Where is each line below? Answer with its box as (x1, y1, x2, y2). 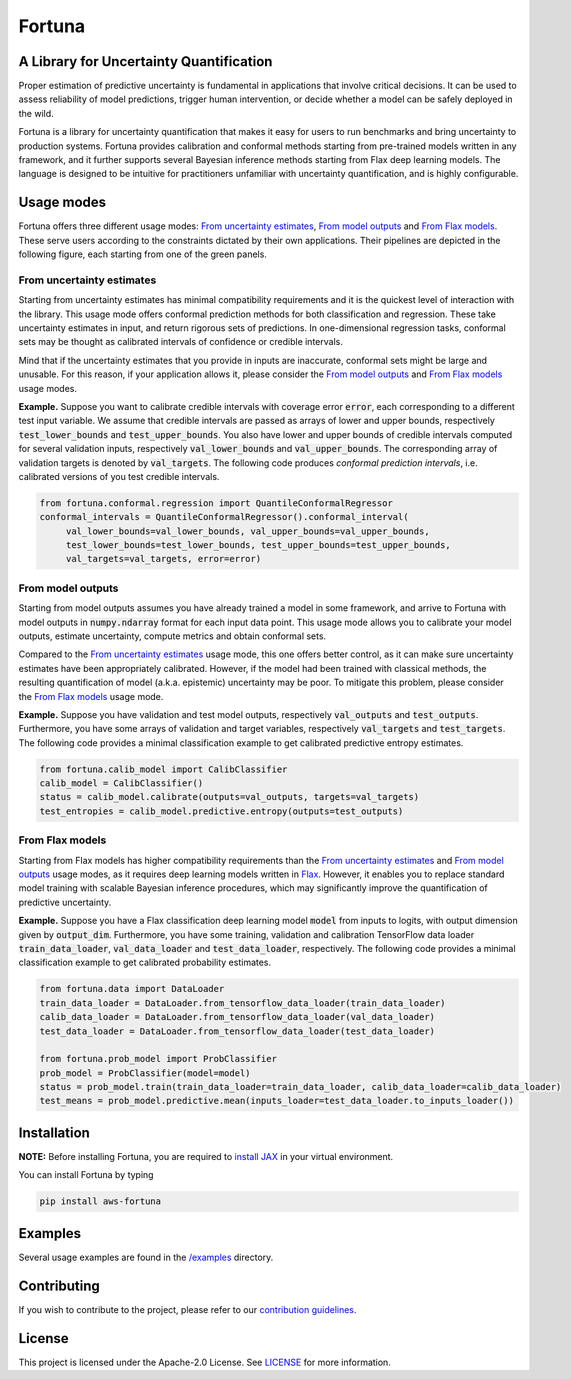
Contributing (18, 1277, 100, 1294)
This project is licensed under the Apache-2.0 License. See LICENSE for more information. (18, 1356, 392, 1368)
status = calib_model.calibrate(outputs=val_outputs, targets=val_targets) (39, 791, 420, 803)
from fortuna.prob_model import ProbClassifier (39, 1053, 277, 1065)
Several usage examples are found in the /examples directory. (18, 1251, 274, 1263)
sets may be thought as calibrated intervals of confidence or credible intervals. (18, 336, 344, 348)
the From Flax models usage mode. (18, 690, 164, 702)
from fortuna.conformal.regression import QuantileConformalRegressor (39, 497, 394, 509)
